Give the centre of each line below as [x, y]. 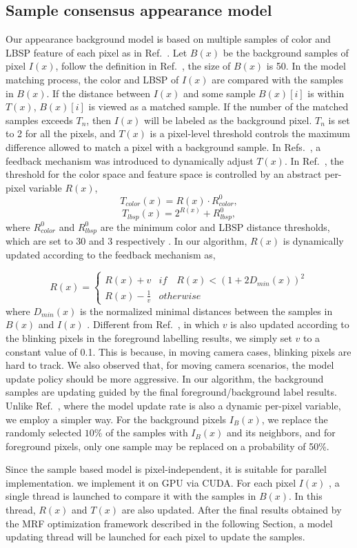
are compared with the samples [278, 79]
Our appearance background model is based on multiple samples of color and [168, 39]
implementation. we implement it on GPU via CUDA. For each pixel [151, 482]
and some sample [220, 93]
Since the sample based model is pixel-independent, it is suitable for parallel [166, 469]
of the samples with [147, 433]
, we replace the [295, 419]
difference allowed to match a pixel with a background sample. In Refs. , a [163, 146]
